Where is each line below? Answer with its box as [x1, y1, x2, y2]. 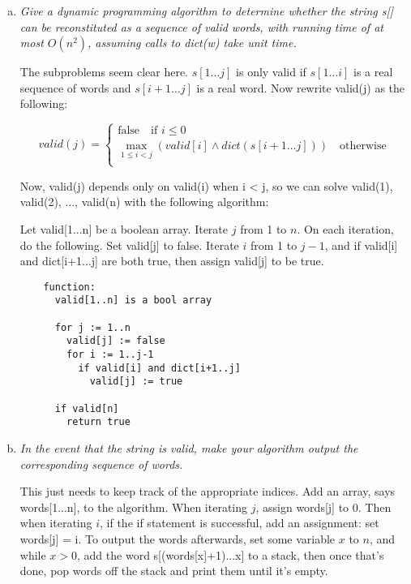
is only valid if [236, 63, 306, 80]
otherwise [340, 140, 387, 152]
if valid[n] [54, 402, 119, 414]
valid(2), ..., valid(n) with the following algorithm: [19, 193, 269, 210]
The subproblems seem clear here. [19, 63, 188, 80]
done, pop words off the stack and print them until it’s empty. [19, 562, 328, 579]
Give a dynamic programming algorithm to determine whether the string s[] [19, 2, 394, 19]
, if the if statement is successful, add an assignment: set [100, 514, 379, 531]
